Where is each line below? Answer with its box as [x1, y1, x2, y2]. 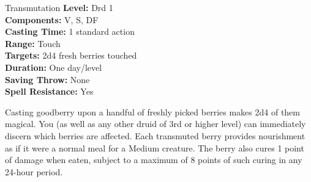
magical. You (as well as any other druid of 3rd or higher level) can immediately [5, 117, 306, 130]
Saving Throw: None [5, 73, 90, 86]
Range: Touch [5, 37, 61, 49]
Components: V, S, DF [5, 13, 99, 26]
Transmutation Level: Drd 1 [5, 1, 113, 13]
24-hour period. [5, 165, 63, 178]
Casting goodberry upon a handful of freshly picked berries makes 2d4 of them [5, 105, 300, 118]
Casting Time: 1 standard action [5, 25, 135, 38]
